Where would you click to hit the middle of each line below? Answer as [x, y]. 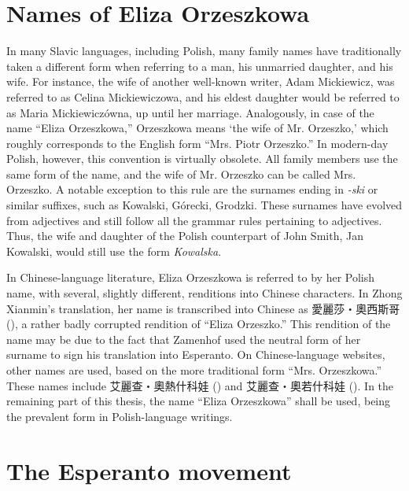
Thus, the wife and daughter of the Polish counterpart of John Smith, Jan [185, 236]
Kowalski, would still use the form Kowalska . [114, 251]
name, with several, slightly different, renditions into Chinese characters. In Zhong [204, 293]
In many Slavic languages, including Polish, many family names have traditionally [204, 51]
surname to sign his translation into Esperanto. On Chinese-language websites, [196, 354]
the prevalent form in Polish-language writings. [120, 416]
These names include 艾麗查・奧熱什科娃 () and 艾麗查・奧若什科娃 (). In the [200, 385]
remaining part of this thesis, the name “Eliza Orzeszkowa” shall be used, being [199, 401]
